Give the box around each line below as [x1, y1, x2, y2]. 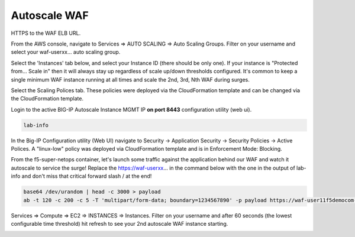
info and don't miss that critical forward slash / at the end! [11, 173, 152, 180]
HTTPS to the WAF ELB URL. [11, 30, 81, 37]
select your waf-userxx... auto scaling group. [11, 48, 121, 56]
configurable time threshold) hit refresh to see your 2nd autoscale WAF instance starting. [11, 220, 228, 227]
